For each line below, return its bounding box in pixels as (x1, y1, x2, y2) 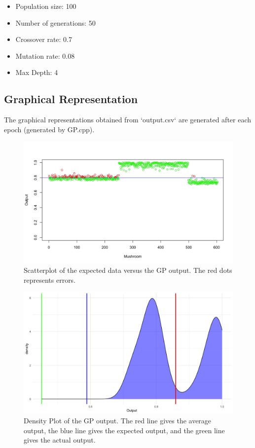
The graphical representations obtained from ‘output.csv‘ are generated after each (4, 114, 252, 125)
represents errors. (24, 274, 76, 285)
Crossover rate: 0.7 (15, 34, 72, 44)
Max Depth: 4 (15, 67, 58, 77)
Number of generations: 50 (15, 17, 96, 28)
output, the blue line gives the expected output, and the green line (24, 425, 225, 435)
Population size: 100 (15, 1, 76, 11)
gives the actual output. (24, 435, 96, 445)
